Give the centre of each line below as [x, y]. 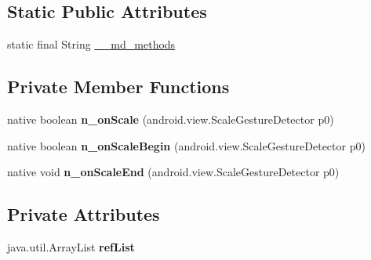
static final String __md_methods [91, 44]
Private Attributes [84, 214]
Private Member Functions [118, 87]
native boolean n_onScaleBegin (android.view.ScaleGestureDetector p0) [186, 145]
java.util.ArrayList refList [71, 246]
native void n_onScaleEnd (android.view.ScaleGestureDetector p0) [173, 172]
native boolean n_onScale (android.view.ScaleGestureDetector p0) [171, 119]
